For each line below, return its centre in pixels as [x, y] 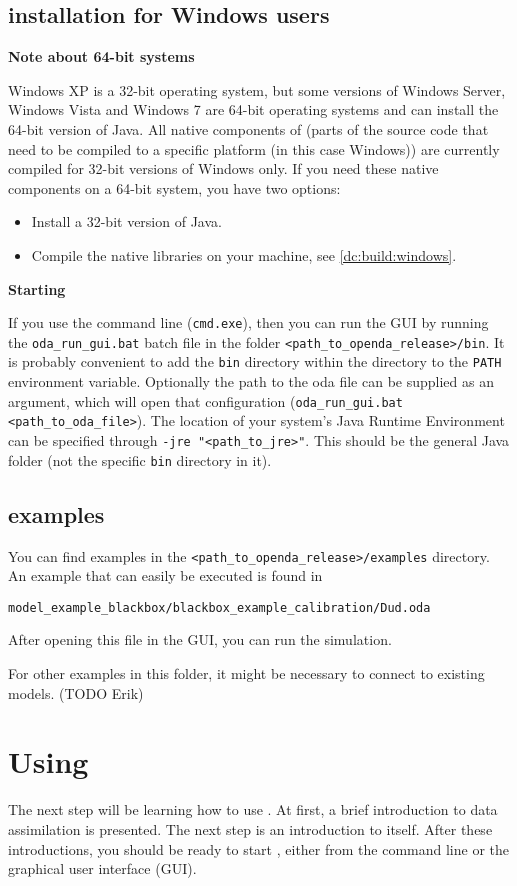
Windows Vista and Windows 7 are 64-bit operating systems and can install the [253, 109]
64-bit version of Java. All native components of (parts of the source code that [248, 128]
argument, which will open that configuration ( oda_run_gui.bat [205, 400]
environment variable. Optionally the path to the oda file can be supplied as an [251, 381]
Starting [37, 288]
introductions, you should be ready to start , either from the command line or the [258, 848]
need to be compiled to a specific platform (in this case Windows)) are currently [254, 148]
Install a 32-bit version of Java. [126, 221]
